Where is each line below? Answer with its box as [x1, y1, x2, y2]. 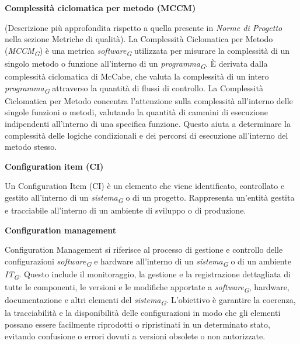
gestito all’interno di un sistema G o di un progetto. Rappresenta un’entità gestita [5, 191, 295, 205]
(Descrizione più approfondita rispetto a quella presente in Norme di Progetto [5, 21, 282, 33]
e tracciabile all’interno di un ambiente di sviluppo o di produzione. [5, 204, 246, 216]
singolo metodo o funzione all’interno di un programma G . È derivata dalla [5, 57, 268, 71]
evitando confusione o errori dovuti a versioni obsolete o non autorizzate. [5, 329, 266, 342]
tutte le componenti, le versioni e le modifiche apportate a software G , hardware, [5, 281, 289, 294]
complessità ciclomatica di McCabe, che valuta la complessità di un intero [5, 70, 269, 82]
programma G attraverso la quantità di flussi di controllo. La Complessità [5, 81, 263, 95]
